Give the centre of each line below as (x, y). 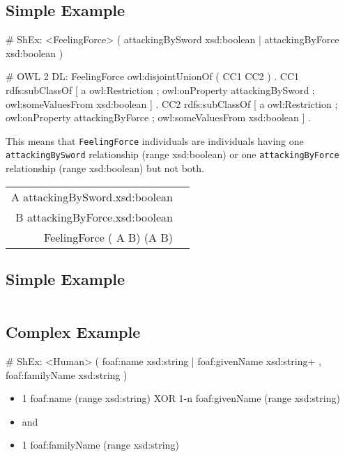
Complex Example (73, 332)
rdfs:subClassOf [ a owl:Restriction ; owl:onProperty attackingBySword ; (160, 90)
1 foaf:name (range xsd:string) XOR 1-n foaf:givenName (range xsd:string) (181, 398)
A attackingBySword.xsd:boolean (92, 196)
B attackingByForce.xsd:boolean (94, 217)
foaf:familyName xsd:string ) (67, 374)
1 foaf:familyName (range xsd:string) (100, 445)
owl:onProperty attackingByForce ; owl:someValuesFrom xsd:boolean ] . (158, 117)
